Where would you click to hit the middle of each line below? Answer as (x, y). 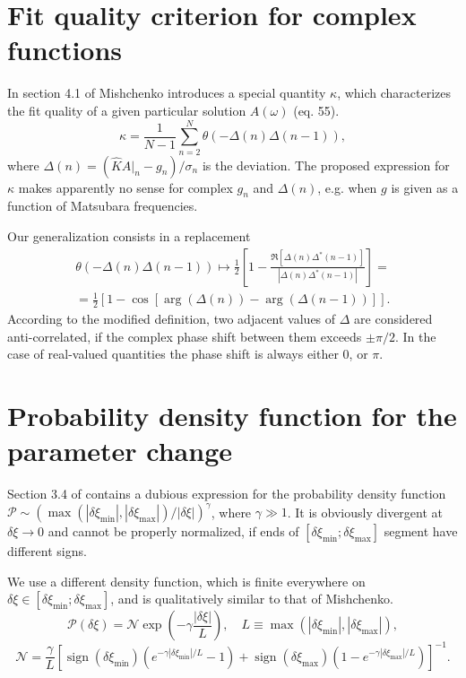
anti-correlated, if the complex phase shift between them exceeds (185, 336)
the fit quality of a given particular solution (127, 110)
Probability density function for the (232, 415)
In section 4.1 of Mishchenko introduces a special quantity (167, 93)
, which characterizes (394, 93)
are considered (393, 319)
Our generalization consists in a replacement (129, 236)
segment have (421, 531)
